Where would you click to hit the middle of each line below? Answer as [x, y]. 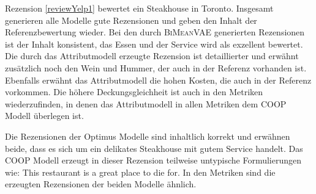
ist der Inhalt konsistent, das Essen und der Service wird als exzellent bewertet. [154, 44]
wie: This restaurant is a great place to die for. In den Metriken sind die [140, 172]
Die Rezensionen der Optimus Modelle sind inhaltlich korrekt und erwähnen [148, 136]
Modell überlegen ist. [44, 116]
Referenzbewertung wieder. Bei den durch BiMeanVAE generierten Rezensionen [155, 32]
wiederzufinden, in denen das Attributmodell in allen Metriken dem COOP [146, 103]
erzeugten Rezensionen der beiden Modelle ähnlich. [101, 184]
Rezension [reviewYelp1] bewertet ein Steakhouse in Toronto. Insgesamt [139, 8]
